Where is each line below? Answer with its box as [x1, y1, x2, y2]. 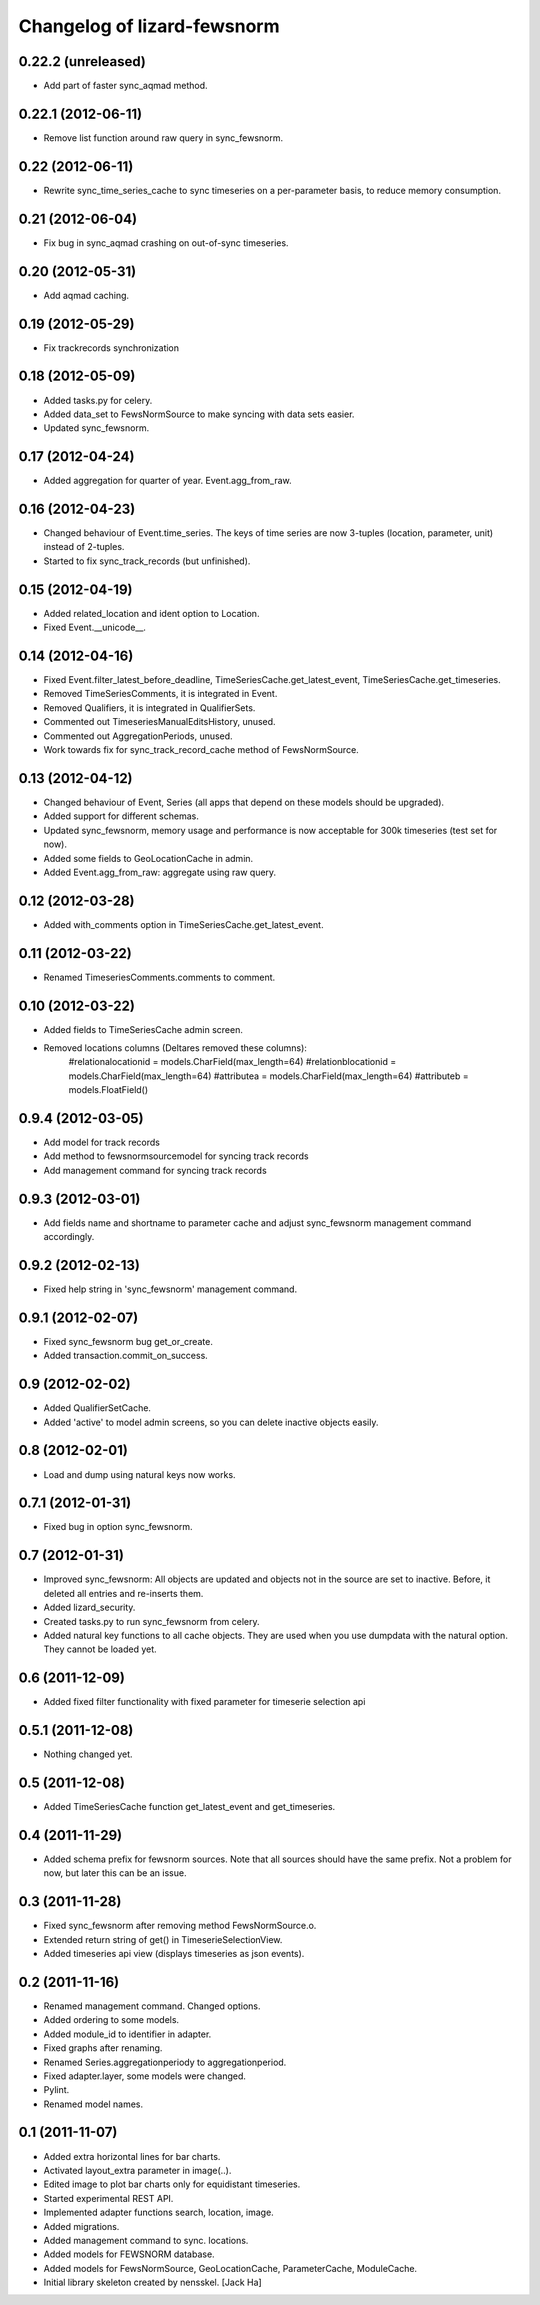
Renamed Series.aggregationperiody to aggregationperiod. [43, 2056, 287, 2068]
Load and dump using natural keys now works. [43, 1468, 236, 1480]
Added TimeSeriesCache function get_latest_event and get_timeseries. [43, 1801, 336, 1813]
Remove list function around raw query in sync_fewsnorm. [43, 131, 284, 144]
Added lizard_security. [43, 1601, 136, 1614]
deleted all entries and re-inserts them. [43, 1587, 204, 1599]
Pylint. [43, 2084, 70, 2096]
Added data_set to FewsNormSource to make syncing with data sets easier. [43, 408, 355, 420]
